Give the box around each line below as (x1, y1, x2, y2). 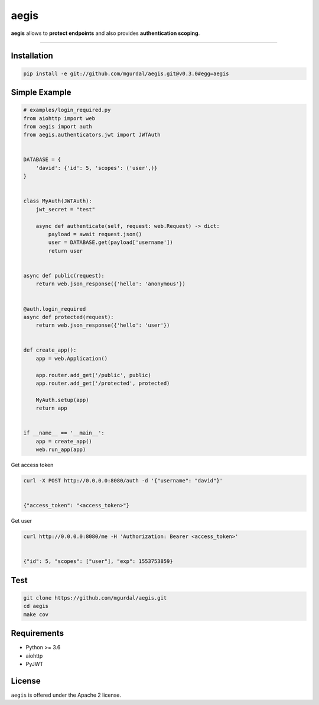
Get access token (11, 462, 54, 469)
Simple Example (11, 87, 71, 97)
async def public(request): (23, 272, 105, 279)
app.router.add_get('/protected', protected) (35, 380, 170, 387)
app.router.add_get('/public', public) (35, 372, 152, 378)
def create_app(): (23, 347, 77, 353)
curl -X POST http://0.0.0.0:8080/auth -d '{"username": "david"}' (23, 477, 223, 484)
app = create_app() (35, 438, 93, 445)
